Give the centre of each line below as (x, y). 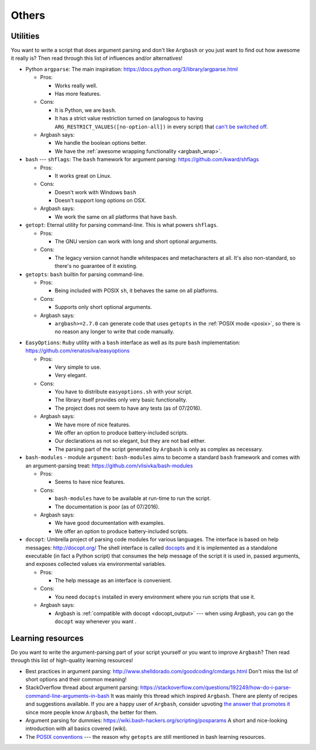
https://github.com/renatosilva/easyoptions (78, 351)
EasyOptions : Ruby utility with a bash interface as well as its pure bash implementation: (133, 342)
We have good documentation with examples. (110, 523)
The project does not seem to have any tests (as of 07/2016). (128, 408)
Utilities (25, 36)
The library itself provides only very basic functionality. (121, 400)
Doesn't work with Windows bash (96, 192)
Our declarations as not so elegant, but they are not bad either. (130, 441)
